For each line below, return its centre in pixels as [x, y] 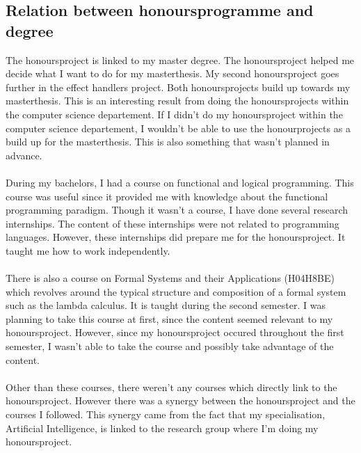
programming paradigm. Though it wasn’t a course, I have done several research [177, 210]
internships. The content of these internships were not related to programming [173, 223]
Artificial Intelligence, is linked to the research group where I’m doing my [162, 428]
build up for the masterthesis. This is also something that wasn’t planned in [168, 142]
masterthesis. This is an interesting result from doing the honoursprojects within [177, 101]
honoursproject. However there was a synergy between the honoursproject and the [180, 400]
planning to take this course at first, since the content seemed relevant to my [169, 318]
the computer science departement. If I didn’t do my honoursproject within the [174, 114]
